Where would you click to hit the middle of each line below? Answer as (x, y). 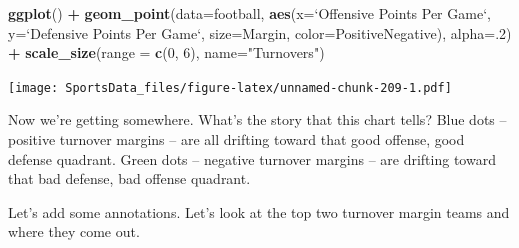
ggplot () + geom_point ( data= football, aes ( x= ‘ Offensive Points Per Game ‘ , (249, 13)
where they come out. (74, 231)
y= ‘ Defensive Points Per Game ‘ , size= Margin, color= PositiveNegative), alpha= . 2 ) (260, 32)
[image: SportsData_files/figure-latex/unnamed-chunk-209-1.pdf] (230, 87)
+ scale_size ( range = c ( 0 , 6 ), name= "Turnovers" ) (166, 52)
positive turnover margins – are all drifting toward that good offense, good (236, 139)
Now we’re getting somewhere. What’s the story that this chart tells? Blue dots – (257, 119)
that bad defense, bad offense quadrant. (129, 178)
